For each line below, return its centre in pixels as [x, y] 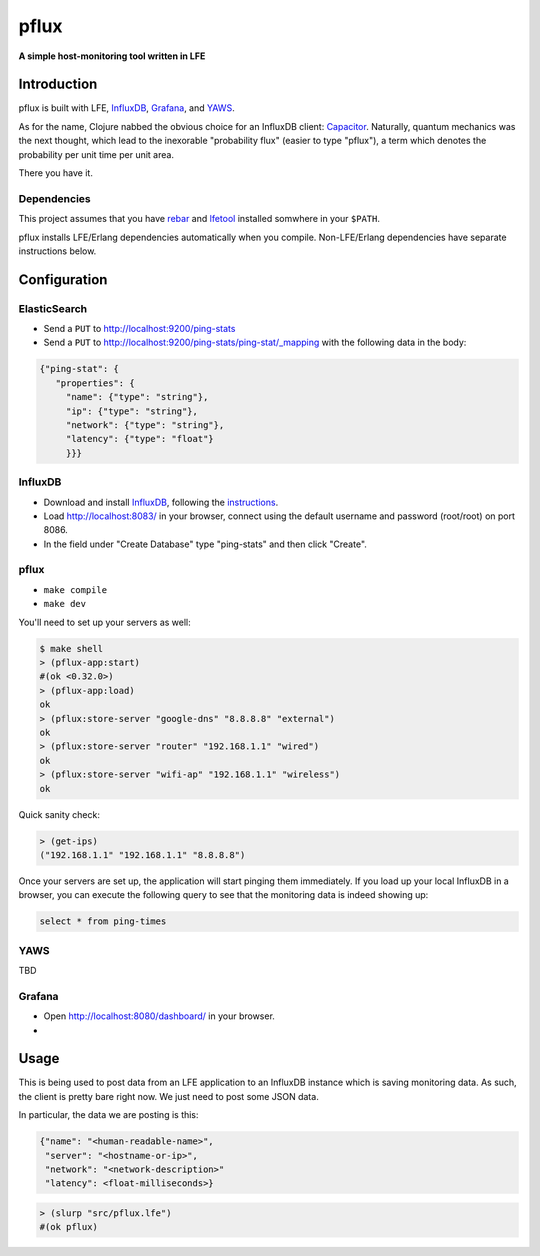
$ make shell [71, 648]
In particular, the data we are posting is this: [108, 1115]
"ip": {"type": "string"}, [132, 411]
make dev [65, 604]
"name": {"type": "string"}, [137, 397]
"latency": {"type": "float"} [139, 439]
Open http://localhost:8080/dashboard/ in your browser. [159, 1016]
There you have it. [56, 173]
